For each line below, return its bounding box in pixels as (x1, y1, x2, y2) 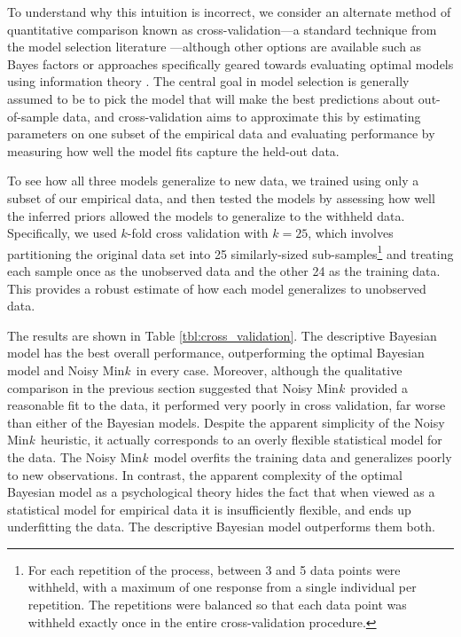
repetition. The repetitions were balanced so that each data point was (27, 595, 407, 614)
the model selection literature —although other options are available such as (7, 37, 422, 56)
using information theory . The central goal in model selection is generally (7, 72, 410, 90)
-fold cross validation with (127, 224, 269, 242)
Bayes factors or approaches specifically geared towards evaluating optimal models (7, 54, 454, 73)
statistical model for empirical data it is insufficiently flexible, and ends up (7, 499, 411, 518)
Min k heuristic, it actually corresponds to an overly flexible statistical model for (7, 430, 442, 449)
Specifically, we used (7, 224, 117, 242)
